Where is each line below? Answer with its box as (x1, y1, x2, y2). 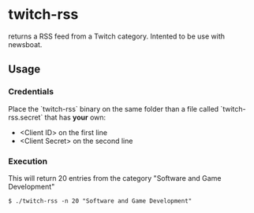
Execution (8, 156, 48, 167)
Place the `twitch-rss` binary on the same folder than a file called (8, 104, 219, 113)
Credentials (8, 86, 54, 97)
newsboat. (8, 39, 43, 49)
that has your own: (44, 112, 106, 122)
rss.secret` (8, 112, 43, 122)
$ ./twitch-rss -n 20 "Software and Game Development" (8, 196, 192, 205)
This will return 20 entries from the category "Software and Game (8, 173, 222, 182)
